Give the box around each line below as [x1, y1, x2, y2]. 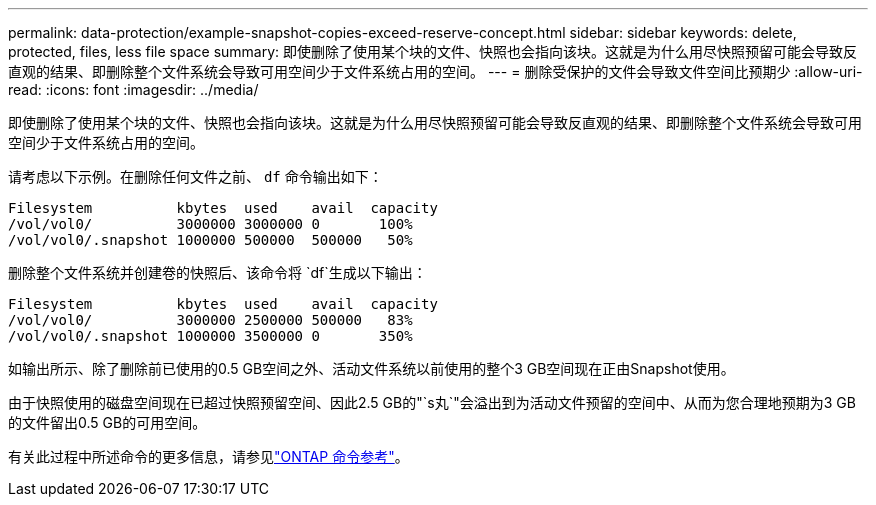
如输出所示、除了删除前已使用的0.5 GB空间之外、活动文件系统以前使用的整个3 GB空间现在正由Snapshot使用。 [8, 360, 735, 377]
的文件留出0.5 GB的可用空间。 [8, 414, 207, 431]
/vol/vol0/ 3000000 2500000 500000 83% [8, 312, 413, 328]
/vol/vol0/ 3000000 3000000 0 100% [8, 216, 413, 232]
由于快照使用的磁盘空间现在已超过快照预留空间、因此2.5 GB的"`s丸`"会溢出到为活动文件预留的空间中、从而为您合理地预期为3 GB [8, 394, 856, 411]
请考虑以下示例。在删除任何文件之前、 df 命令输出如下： [8, 168, 383, 185]
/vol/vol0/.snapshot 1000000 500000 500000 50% [8, 232, 413, 248]
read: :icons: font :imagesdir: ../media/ [8, 81, 259, 98]
